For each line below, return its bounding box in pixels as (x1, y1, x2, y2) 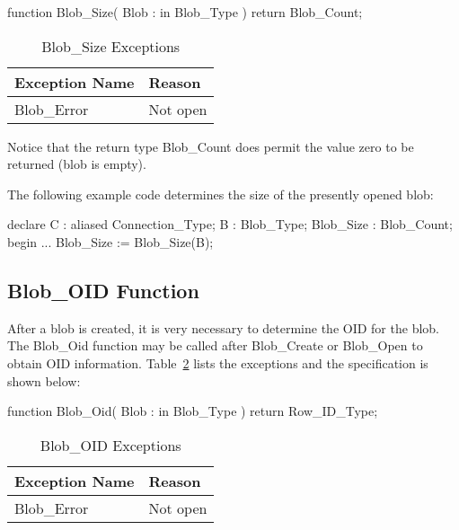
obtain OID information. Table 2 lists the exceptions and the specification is (7, 353, 428, 372)
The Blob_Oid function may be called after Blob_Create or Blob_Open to (7, 336, 423, 355)
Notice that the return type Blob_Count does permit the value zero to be (7, 137, 414, 155)
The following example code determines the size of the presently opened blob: (7, 184, 434, 203)
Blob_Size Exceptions (41, 35, 181, 57)
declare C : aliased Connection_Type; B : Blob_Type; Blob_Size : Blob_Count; (7, 215, 453, 234)
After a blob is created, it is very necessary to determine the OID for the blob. (7, 318, 439, 337)
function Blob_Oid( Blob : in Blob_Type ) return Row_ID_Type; (7, 402, 378, 420)
